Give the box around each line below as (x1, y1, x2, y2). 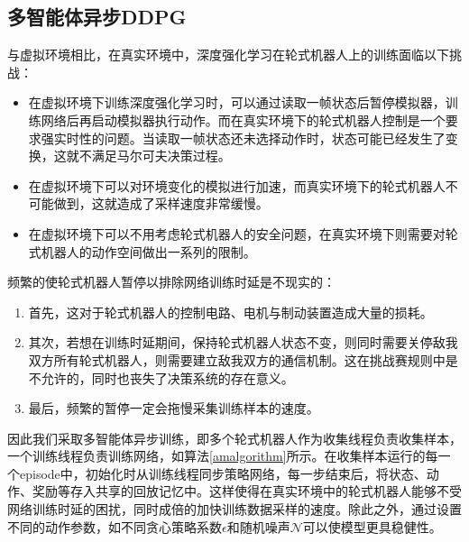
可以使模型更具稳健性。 (302, 517, 442, 536)
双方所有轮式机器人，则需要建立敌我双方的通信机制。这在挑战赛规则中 (28, 350, 446, 369)
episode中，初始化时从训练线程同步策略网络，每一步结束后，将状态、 (19, 464, 427, 482)
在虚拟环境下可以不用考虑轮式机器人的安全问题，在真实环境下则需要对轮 (28, 224, 458, 243)
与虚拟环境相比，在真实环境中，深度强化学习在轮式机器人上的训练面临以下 (7, 45, 449, 64)
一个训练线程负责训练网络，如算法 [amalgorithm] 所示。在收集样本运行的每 (7, 446, 438, 465)
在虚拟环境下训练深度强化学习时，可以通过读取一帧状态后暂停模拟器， (28, 93, 446, 112)
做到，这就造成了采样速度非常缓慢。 (53, 194, 269, 213)
